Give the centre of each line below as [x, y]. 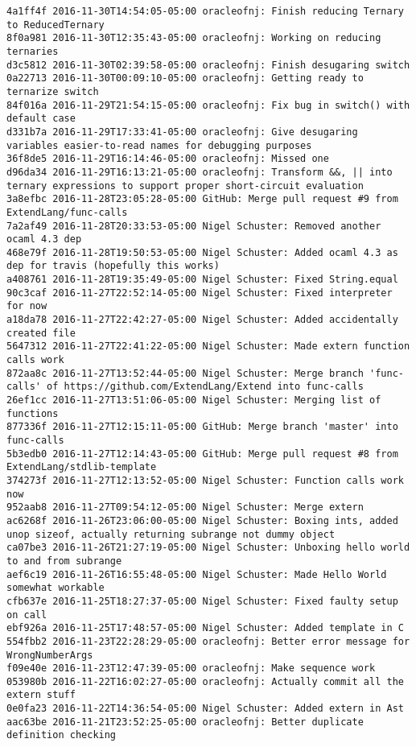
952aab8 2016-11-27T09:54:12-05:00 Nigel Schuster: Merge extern [185, 508]
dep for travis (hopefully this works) [113, 266]
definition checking [62, 735]
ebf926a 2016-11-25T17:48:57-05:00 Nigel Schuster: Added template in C [205, 628]
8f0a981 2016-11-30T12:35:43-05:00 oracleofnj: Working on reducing [194, 38]
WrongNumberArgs [50, 655]
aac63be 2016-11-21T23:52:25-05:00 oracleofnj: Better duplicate [185, 722]
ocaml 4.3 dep [44, 239]
